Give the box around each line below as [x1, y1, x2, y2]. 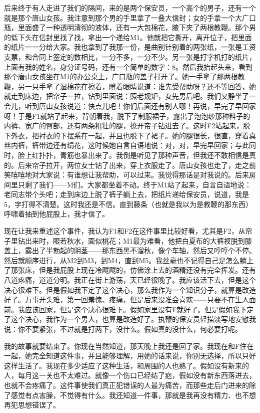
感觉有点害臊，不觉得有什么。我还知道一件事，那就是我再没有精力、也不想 [10, 389, 256, 400]
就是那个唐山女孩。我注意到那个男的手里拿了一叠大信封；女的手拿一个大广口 [4, 12, 256, 23]
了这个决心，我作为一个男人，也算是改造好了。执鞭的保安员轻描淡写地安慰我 [4, 314, 256, 324]
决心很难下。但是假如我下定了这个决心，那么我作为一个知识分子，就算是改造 [4, 284, 256, 295]
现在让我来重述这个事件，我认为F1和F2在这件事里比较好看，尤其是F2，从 [4, 226, 245, 236]
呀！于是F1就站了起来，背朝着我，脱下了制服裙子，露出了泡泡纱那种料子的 [4, 110, 250, 121]
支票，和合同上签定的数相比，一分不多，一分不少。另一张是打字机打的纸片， [4, 51, 256, 62]
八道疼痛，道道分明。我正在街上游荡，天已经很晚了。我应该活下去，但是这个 [4, 275, 256, 285]
